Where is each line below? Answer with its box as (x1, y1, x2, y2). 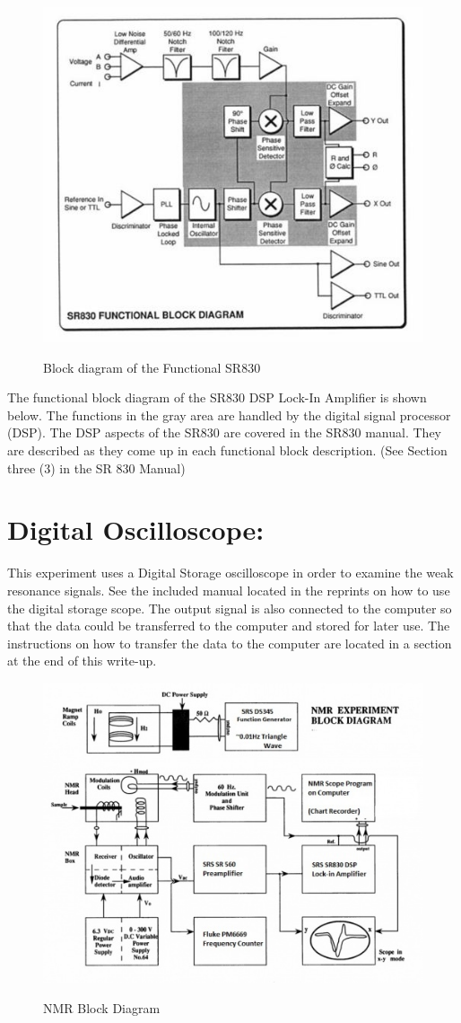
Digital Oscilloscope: (7, 511, 265, 548)
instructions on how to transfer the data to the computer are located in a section (7, 633, 452, 652)
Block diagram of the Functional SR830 (43, 357, 261, 376)
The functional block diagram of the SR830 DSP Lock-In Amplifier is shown (7, 388, 427, 407)
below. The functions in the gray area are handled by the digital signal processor (7, 405, 451, 424)
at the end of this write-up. (7, 651, 157, 670)
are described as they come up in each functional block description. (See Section (7, 441, 448, 460)
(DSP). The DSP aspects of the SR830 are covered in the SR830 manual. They (7, 423, 441, 442)
